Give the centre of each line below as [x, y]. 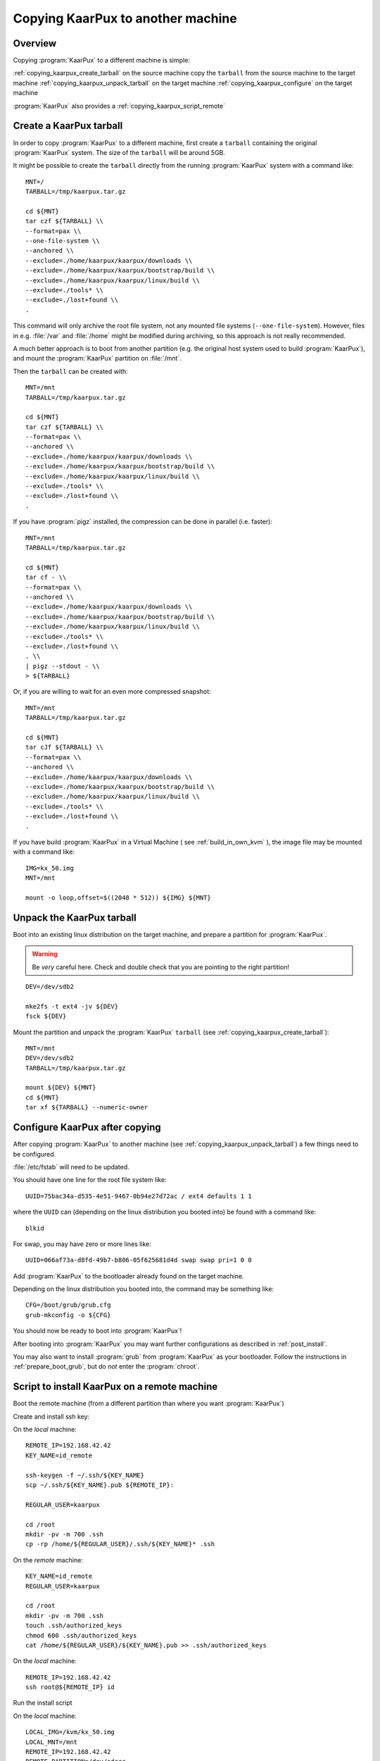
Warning [45, 954]
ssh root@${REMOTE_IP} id [70, 1687]
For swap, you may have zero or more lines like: [82, 1244]
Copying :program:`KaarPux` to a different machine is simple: [101, 61]
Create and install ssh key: [51, 1417]
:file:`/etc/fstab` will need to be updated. [71, 1166]
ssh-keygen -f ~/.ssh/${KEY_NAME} [85, 1475]
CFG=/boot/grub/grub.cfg [68, 1305]
